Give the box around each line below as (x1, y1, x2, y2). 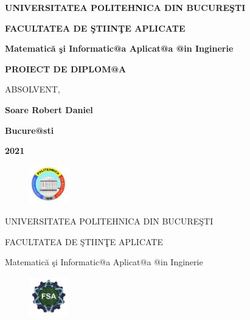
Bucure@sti (5, 123, 54, 136)
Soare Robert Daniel (5, 103, 93, 116)
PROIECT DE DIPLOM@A (5, 62, 127, 75)
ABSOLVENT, (5, 83, 60, 96)
